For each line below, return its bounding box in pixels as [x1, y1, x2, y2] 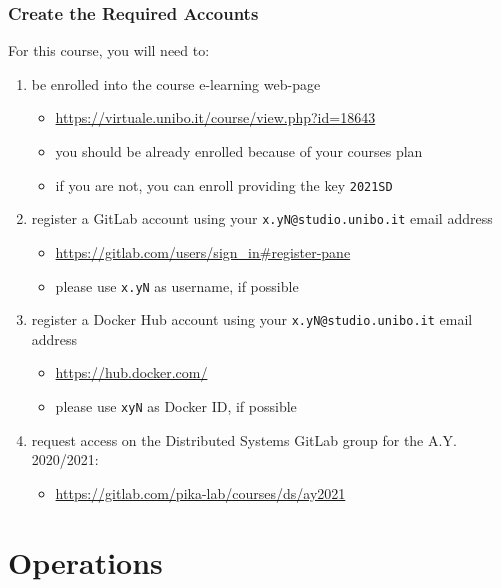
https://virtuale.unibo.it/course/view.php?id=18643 [55, 107, 376, 128]
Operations [8, 541, 163, 582]
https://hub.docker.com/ [55, 362, 208, 383]
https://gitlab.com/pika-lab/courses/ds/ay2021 [55, 482, 346, 503]
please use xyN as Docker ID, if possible [55, 396, 297, 416]
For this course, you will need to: [8, 40, 210, 61]
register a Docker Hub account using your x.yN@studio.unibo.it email [31, 309, 473, 330]
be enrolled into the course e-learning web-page [31, 73, 321, 94]
